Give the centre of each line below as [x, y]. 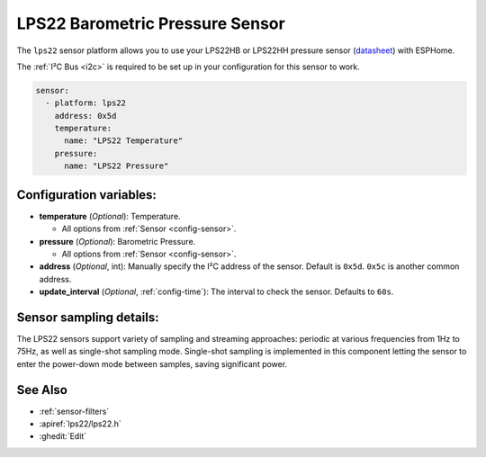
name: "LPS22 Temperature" [124, 141]
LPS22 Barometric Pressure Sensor [151, 23]
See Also [42, 390]
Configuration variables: [87, 195]
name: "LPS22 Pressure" [117, 166]
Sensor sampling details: [88, 317]
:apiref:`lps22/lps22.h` [80, 424]
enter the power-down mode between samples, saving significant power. [152, 363]
